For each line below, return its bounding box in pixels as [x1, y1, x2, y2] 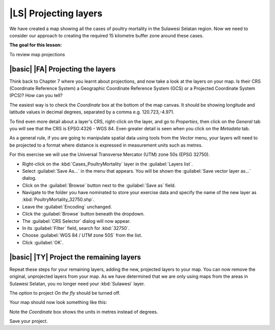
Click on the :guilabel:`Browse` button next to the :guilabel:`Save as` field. [22, 182, 176, 188]
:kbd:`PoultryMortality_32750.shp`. [22, 197, 95, 203]
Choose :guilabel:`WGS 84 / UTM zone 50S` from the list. [22, 232, 143, 239]
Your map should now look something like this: [9, 299, 107, 305]
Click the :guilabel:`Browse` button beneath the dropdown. [22, 211, 145, 217]
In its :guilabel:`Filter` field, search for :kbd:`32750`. [22, 225, 130, 231]
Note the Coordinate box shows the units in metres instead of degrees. [9, 309, 158, 315]
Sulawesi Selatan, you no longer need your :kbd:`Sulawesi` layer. [9, 280, 145, 287]
